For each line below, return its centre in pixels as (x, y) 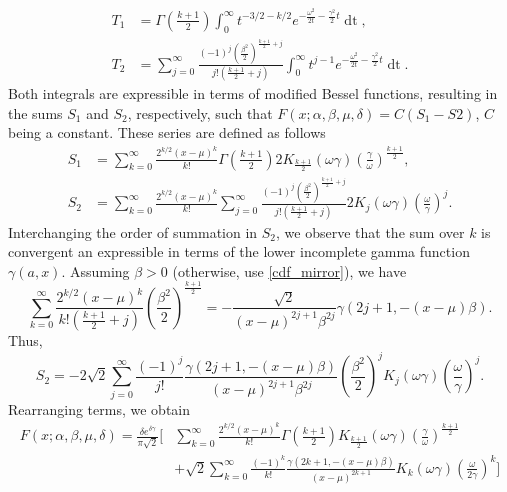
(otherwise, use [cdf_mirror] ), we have (289, 270)
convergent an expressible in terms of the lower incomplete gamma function (239, 251)
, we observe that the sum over (370, 231)
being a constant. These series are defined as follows (167, 132)
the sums (35, 112)
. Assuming (95, 270)
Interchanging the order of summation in (133, 231)
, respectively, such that (200, 112)
